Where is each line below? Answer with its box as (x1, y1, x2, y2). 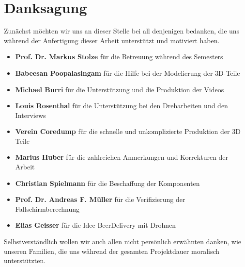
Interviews (15, 110, 46, 120)
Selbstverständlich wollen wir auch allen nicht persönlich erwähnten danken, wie (4, 236, 242, 247)
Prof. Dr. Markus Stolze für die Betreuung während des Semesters (15, 51, 223, 62)
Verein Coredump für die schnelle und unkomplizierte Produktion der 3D (15, 126, 241, 136)
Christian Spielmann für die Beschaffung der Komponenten (15, 178, 200, 188)
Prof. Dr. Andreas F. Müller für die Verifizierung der (15, 194, 185, 204)
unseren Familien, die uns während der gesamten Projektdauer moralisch (4, 246, 220, 256)
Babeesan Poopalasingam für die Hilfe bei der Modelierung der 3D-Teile (15, 67, 240, 78)
